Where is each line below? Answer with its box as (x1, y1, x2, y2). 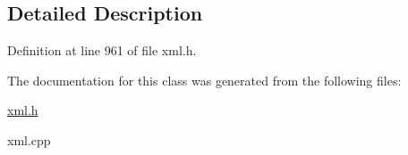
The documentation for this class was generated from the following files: (7, 70, 402, 89)
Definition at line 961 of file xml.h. (7, 41, 197, 60)
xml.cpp (7, 130, 51, 149)
